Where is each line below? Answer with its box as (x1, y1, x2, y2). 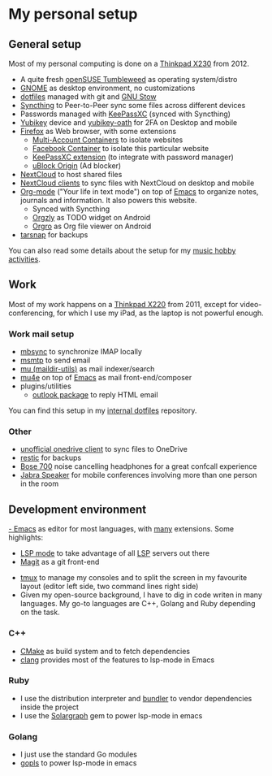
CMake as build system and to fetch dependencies (19, 646, 191, 656)
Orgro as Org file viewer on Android (32, 221, 152, 231)
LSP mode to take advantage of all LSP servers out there (19, 548, 209, 558)
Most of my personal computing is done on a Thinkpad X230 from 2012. (8, 59, 250, 68)
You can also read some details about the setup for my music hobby (8, 245, 236, 255)
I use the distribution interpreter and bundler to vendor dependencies (19, 693, 253, 703)
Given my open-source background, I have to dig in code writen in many (19, 590, 262, 600)
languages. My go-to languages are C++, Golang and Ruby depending (19, 599, 256, 609)
